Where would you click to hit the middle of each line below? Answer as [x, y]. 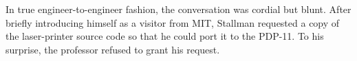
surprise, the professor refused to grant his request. [113, 49]
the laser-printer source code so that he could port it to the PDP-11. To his [165, 36]
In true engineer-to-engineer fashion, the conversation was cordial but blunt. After [178, 9]
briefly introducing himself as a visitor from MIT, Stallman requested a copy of [173, 22]
